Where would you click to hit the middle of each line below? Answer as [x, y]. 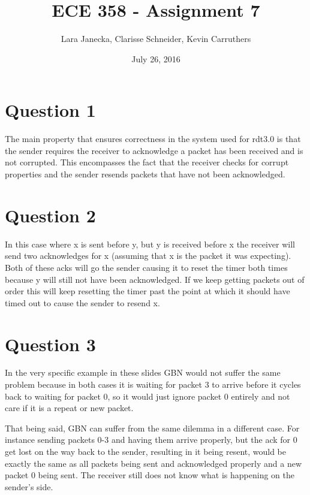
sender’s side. [29, 486]
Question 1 [50, 110]
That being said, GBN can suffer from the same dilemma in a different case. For [152, 428]
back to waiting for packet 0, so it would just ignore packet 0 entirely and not [148, 396]
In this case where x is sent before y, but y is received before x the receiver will [150, 244]
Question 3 [50, 344]
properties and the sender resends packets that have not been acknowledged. [145, 174]
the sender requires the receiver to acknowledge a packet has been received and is [154, 150]
